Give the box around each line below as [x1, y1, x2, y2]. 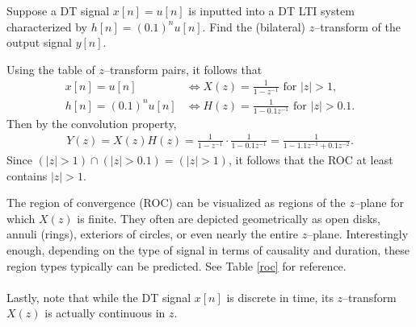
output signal [6, 34, 72, 51]
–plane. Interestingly [307, 226, 409, 242]
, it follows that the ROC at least [228, 151, 393, 168]
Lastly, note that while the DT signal [6, 288, 191, 305]
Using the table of [6, 60, 95, 77]
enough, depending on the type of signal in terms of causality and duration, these [6, 242, 410, 258]
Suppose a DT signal [6, 2, 110, 19]
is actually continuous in [44, 304, 166, 321]
